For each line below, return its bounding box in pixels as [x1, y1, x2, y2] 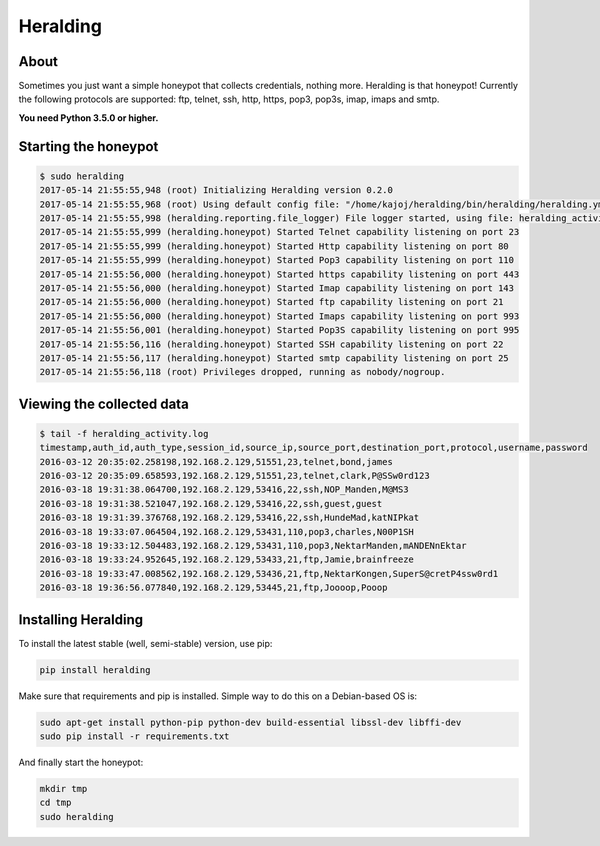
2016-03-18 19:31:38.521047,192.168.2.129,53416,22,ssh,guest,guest [39, 498, 383, 509]
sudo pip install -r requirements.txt [39, 731, 230, 742]
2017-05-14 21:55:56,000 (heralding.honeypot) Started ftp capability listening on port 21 [39, 296, 504, 308]
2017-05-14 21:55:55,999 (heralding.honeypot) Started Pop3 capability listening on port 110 [39, 255, 515, 266]
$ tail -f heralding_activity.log [39, 428, 209, 439]
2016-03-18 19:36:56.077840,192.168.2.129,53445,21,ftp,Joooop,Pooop [39, 582, 388, 594]
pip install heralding [39, 664, 151, 675]
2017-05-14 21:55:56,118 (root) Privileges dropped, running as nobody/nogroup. [39, 366, 446, 378]
